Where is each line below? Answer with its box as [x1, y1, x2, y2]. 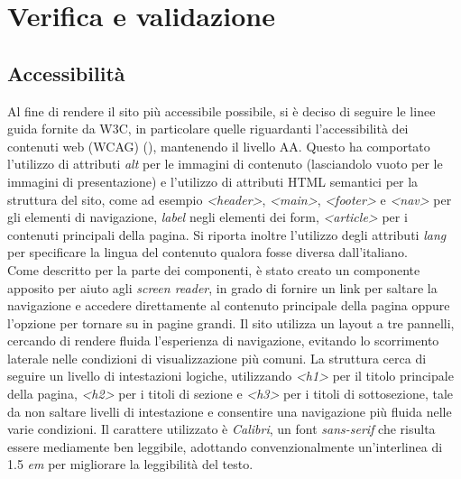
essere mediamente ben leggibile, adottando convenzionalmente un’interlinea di [7, 437, 443, 456]
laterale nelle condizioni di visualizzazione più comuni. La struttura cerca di [7, 348, 427, 367]
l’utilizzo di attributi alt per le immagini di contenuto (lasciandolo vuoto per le [7, 154, 443, 173]
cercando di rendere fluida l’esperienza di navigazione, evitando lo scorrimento [7, 331, 439, 350]
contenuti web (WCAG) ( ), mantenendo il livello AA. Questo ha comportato [7, 136, 430, 155]
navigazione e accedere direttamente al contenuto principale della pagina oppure [7, 296, 450, 315]
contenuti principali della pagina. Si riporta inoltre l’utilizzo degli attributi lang [7, 225, 447, 244]
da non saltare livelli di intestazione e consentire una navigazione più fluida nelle [7, 401, 452, 420]
